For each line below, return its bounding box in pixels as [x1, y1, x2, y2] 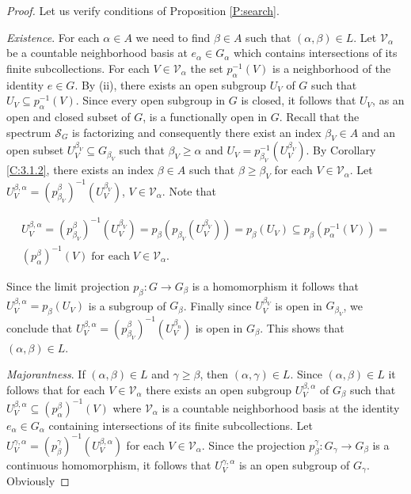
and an [361, 123, 395, 140]
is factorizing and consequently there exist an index [72, 123, 322, 140]
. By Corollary [306, 142, 376, 158]
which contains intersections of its [233, 44, 398, 61]
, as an [372, 92, 405, 108]
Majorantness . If [6, 366, 86, 382]
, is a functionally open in [143, 108, 268, 124]
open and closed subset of [6, 108, 131, 124]
